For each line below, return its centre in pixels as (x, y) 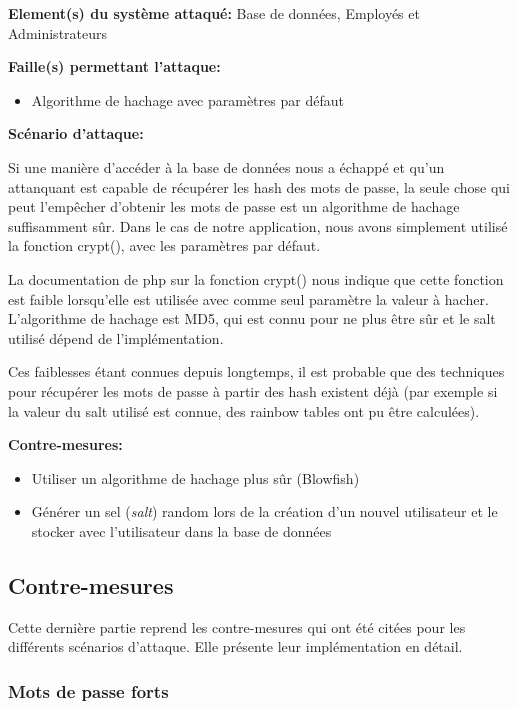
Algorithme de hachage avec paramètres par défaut (187, 99)
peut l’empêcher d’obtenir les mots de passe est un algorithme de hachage (234, 206)
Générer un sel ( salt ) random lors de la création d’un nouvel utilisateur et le (264, 511)
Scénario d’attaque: (76, 133)
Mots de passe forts (88, 690)
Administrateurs (58, 32)
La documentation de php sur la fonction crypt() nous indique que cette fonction (256, 278)
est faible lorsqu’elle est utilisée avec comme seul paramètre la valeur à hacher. (248, 298)
